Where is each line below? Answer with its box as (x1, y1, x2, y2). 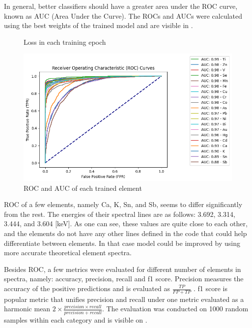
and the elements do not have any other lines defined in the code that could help (4, 228, 247, 239)
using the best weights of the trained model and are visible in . (4, 20, 193, 30)
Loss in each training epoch (24, 36, 106, 47)
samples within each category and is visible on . (4, 314, 147, 325)
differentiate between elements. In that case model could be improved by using (4, 238, 240, 248)
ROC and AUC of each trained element (24, 182, 142, 193)
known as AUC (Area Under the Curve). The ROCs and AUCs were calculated (4, 10, 243, 21)
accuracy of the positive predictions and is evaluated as (4, 283, 170, 293)
